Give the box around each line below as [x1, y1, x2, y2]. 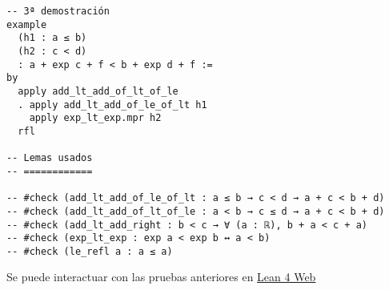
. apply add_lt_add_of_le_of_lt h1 [18, 99, 207, 111]
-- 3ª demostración [6, 6, 110, 17]
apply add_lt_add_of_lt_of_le [18, 85, 178, 97]
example [6, 18, 47, 30]
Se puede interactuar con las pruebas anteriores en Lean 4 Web [6, 268, 316, 285]
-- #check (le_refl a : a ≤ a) [6, 245, 173, 257]
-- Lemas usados [6, 152, 93, 164]
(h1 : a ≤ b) [18, 32, 87, 44]
